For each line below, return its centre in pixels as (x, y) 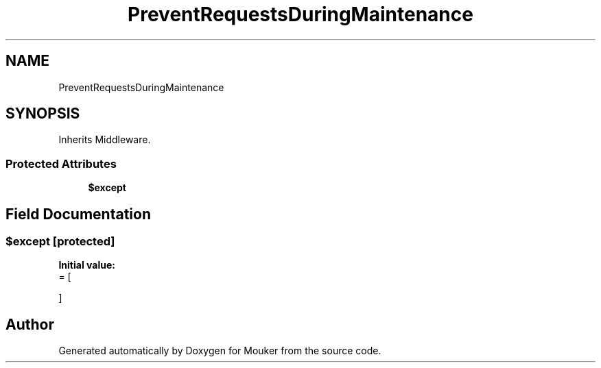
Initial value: (87, 265)
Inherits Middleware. (105, 140)
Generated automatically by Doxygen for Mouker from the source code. (220, 351)
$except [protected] (60, 242)
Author (30, 324)
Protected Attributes (61, 163)
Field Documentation (78, 214)
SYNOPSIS (43, 114)
